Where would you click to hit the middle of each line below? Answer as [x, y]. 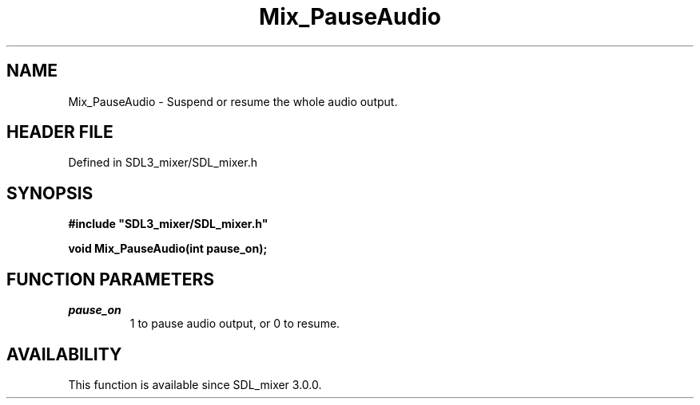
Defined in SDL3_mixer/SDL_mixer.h [163, 163]
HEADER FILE [60, 132]
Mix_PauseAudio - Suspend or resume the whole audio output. [233, 101]
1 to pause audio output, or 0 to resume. [235, 324]
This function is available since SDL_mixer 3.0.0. [195, 384]
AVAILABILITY [64, 354]
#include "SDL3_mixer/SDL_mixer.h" [168, 224]
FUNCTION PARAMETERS [110, 279]
